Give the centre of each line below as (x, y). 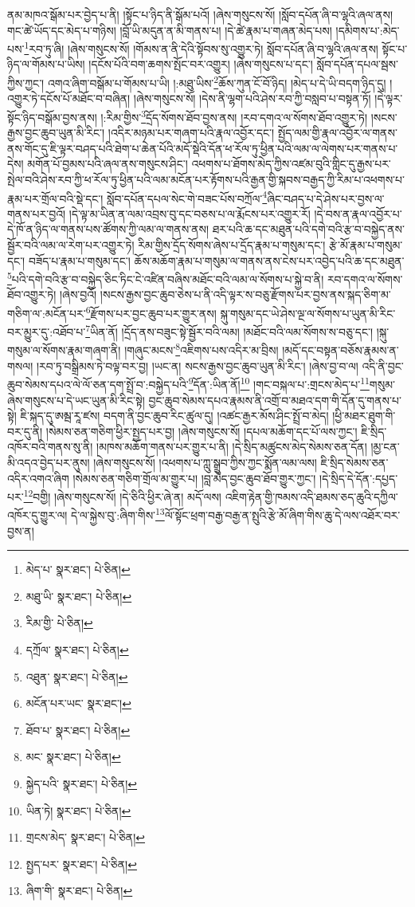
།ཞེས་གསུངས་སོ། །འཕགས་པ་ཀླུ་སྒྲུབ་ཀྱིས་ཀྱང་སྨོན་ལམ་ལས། (205, 462)
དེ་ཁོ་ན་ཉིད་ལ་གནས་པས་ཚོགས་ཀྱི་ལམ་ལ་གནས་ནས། (108, 229)
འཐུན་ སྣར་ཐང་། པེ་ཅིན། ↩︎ (77, 676)
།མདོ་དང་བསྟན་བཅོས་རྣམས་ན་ (341, 350)
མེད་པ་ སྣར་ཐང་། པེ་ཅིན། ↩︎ (78, 569)
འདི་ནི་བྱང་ (383, 365)
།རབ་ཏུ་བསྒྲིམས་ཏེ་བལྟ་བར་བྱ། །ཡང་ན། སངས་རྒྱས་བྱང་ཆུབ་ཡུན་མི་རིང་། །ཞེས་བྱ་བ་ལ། (197, 365)
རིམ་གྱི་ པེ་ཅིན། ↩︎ (59, 623)
